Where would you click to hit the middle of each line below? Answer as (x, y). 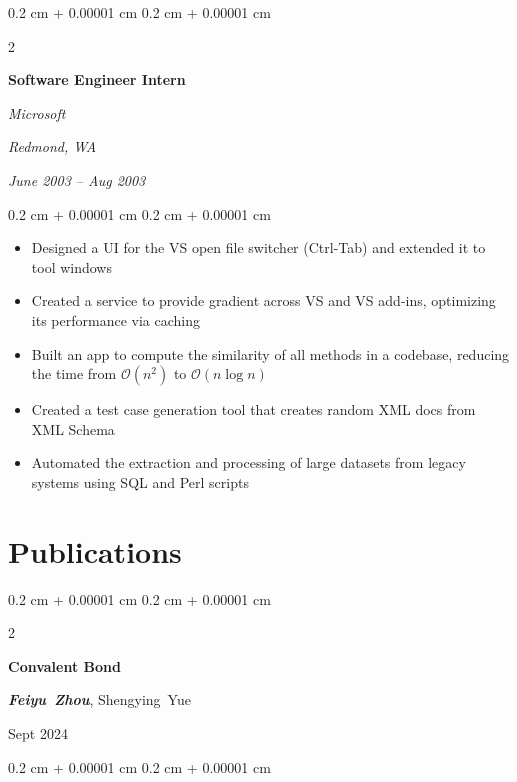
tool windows (71, 266)
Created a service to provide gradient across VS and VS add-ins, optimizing (263, 300)
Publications (95, 550)
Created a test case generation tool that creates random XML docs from (253, 409)
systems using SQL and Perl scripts (140, 481)
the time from (74, 373)
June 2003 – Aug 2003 (77, 179)
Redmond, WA (52, 146)
